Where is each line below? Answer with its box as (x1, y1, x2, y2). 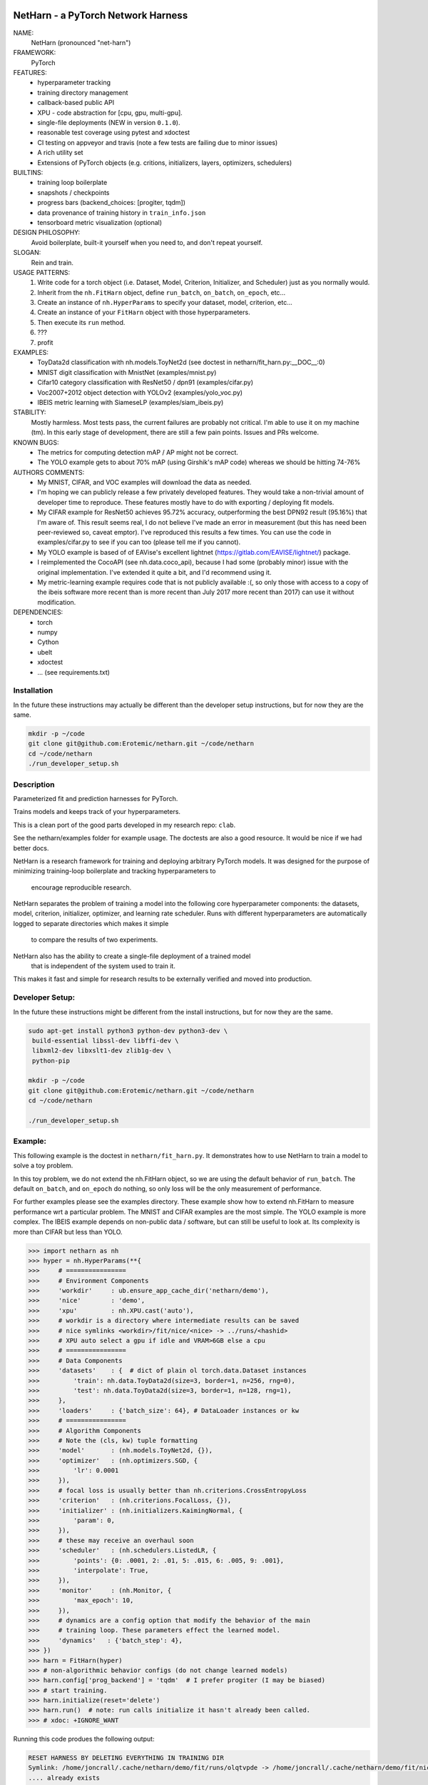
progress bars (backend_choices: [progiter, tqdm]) (37, 198, 185, 207)
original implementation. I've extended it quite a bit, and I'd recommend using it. (37, 568, 272, 576)
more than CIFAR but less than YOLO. (13, 1227, 123, 1236)
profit (37, 338, 53, 346)
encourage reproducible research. (31, 883, 132, 892)
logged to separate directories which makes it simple (13, 919, 169, 927)
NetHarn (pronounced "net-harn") (31, 38, 131, 46)
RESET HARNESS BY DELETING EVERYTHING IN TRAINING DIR (28, 1754, 224, 1761)
